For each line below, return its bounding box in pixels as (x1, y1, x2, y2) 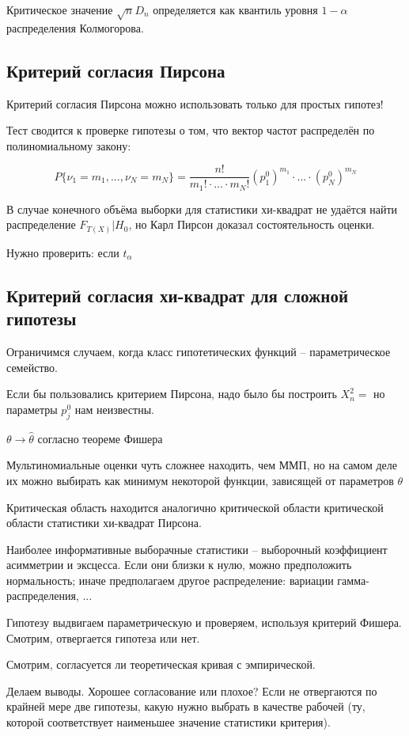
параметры (6, 400, 58, 417)
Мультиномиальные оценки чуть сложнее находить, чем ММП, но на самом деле (6, 457, 398, 473)
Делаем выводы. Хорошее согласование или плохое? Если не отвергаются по (6, 682, 377, 699)
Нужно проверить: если (6, 244, 119, 260)
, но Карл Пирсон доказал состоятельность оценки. (128, 216, 375, 233)
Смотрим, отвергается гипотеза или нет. (6, 629, 200, 646)
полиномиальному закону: (6, 137, 131, 154)
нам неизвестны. (74, 400, 154, 417)
